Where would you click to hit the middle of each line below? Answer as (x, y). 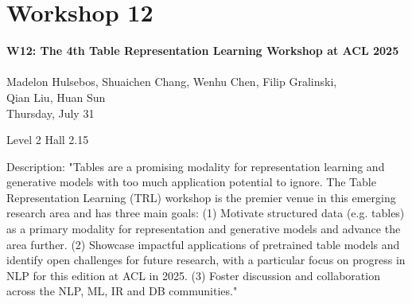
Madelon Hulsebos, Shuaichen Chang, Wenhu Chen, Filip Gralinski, (172, 82)
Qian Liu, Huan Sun (56, 97)
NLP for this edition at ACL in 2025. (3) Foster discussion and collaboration (193, 275)
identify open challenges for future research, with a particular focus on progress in (206, 260)
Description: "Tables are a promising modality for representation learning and (196, 166)
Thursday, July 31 (51, 113)
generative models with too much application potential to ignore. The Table (191, 182)
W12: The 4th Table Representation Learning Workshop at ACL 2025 (203, 51)
